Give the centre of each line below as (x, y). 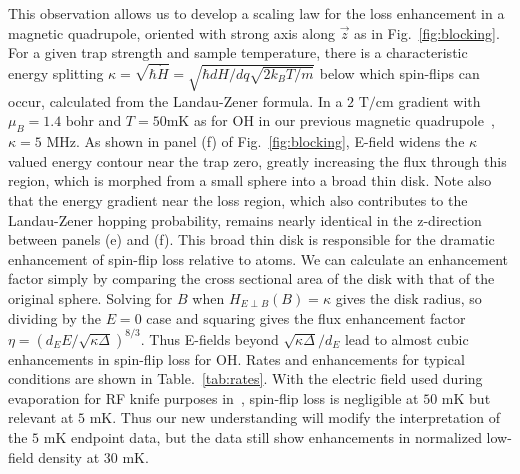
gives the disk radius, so (408, 297)
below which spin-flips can (399, 72)
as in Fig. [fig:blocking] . (427, 32)
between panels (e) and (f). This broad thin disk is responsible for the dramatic (251, 239)
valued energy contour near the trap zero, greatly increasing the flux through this (257, 160)
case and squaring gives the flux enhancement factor (306, 317)
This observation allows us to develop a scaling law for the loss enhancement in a (256, 13)
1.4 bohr (68, 122)
